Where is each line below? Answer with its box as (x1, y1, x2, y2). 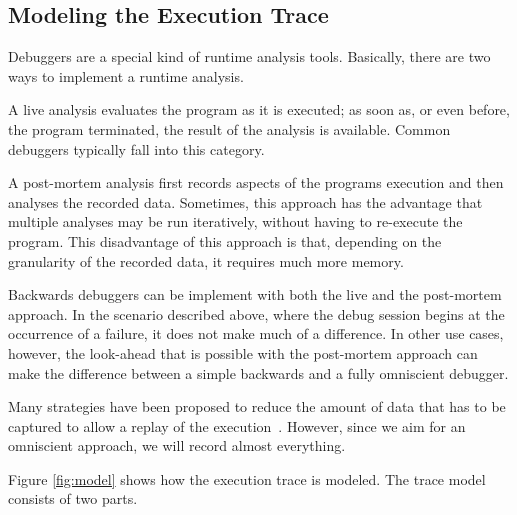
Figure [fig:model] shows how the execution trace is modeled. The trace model (8, 468, 486, 489)
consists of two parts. (8, 488, 138, 509)
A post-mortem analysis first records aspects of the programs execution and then (8, 172, 504, 193)
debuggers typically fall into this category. (8, 138, 265, 159)
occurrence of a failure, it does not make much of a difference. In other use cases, (8, 323, 504, 344)
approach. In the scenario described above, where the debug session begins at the (8, 303, 505, 324)
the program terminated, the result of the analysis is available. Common (8, 118, 451, 139)
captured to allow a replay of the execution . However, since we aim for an (8, 415, 466, 436)
